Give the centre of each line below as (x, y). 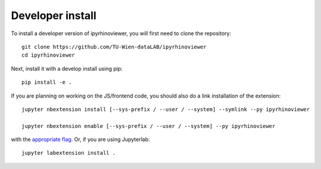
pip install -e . (47, 82)
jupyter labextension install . (69, 153)
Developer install (54, 15)
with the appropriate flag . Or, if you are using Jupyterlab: (81, 139)
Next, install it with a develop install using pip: (67, 68)
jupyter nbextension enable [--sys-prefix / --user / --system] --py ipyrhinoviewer (149, 126)
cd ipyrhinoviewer (48, 55)
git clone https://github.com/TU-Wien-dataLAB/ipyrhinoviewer (114, 47)
